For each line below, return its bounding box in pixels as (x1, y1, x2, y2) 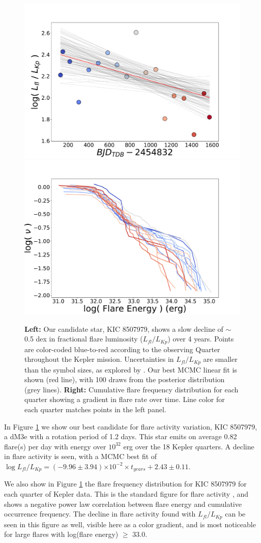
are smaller (203, 354, 238, 364)
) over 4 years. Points (167, 333, 234, 344)
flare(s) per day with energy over (4, 441, 106, 451)
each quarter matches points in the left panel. (24, 404, 166, 414)
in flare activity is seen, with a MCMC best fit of (4, 451, 157, 462)
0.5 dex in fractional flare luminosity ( (24, 333, 143, 344)
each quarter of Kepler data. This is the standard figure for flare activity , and (4, 489, 249, 499)
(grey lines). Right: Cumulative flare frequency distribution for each (24, 384, 239, 394)
